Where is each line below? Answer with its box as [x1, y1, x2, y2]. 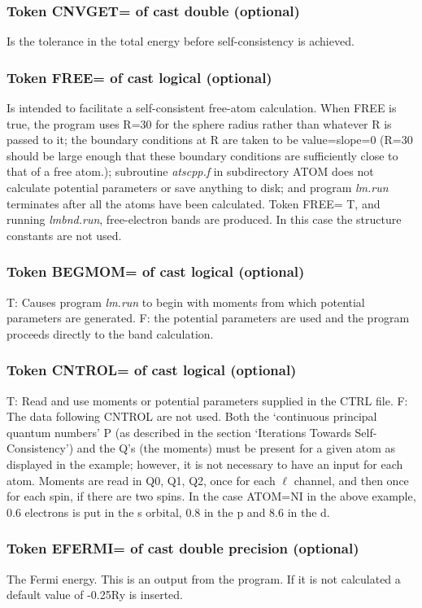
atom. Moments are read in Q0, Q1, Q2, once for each [7, 471, 276, 488]
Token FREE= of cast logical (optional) [7, 67, 272, 87]
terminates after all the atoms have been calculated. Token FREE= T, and [7, 195, 381, 212]
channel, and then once [294, 471, 409, 488]
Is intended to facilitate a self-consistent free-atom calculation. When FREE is [7, 99, 397, 116]
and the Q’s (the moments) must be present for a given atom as [76, 440, 396, 457]
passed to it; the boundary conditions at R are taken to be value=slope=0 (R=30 [7, 131, 413, 148]
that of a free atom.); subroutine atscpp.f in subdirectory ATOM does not [7, 163, 374, 180]
